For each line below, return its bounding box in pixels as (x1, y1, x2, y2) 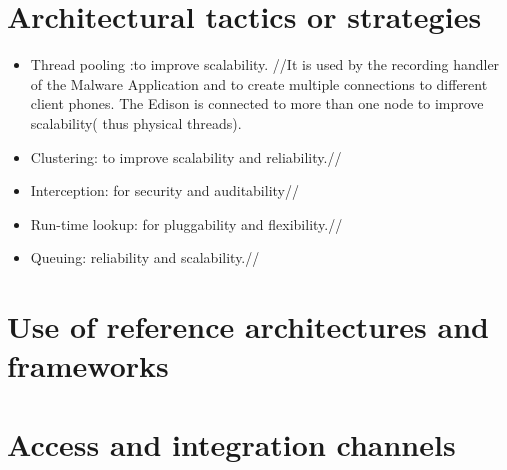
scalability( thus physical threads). (30, 112, 242, 133)
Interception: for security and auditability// (30, 180, 299, 201)
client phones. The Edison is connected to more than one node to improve (30, 93, 484, 114)
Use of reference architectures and (7, 306, 489, 347)
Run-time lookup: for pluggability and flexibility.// (30, 213, 343, 234)
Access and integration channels (7, 423, 456, 464)
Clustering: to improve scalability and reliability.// (30, 146, 342, 167)
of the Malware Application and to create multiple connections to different (30, 73, 488, 94)
